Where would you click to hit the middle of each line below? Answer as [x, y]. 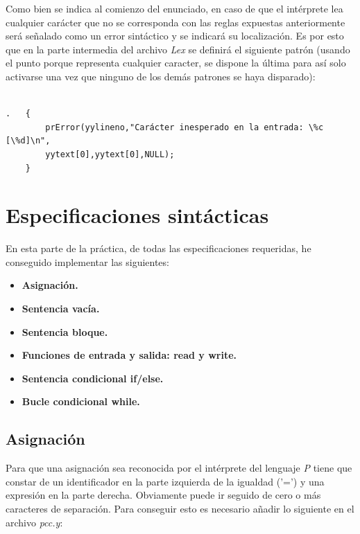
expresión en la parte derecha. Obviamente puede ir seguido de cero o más [163, 495]
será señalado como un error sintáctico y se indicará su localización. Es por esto [175, 36]
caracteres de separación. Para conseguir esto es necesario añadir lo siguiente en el [180, 508]
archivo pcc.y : [34, 522]
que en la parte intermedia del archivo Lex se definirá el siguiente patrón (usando [178, 49]
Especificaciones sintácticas [137, 215]
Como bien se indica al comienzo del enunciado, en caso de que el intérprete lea [174, 8]
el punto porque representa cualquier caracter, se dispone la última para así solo [176, 63]
